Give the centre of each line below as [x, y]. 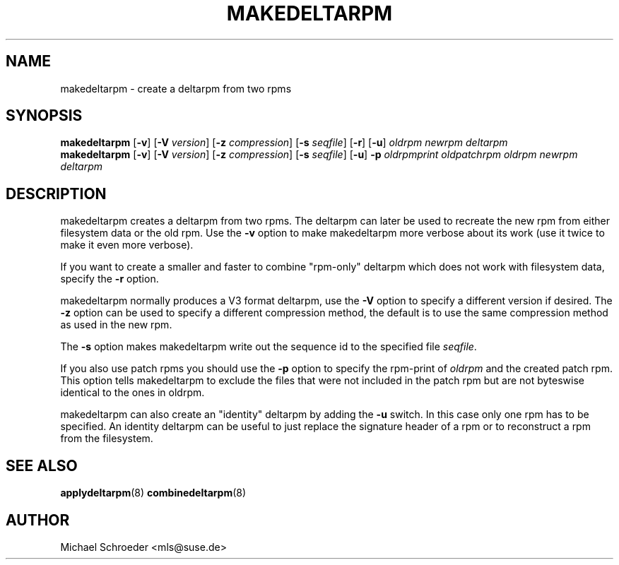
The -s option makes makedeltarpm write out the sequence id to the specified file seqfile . [269, 347]
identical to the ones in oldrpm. [132, 393]
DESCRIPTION [56, 194]
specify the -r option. [110, 279]
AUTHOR [38, 520]
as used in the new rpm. [116, 325]
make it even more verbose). [127, 245]
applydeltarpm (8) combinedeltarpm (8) [153, 493]
